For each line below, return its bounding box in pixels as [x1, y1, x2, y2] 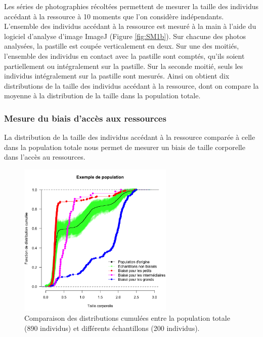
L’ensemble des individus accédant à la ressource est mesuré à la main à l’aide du [4, 21, 256, 31]
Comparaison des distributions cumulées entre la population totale [24, 313, 230, 323]
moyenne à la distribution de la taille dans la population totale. [4, 90, 201, 101]
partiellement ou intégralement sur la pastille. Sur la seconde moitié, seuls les [4, 60, 243, 71]
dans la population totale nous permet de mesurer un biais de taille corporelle [4, 141, 245, 152]
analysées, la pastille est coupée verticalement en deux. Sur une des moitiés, [4, 41, 239, 51]
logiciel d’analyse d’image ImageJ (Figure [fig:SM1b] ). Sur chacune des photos [4, 30, 246, 41]
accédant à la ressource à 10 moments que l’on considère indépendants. [4, 11, 224, 21]
